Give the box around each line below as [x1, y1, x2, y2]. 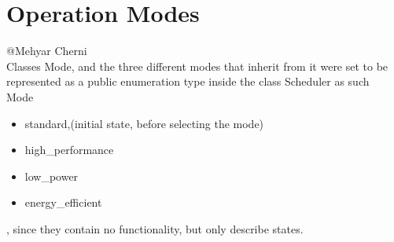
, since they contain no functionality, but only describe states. [6, 220, 304, 236]
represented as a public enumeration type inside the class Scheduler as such [6, 73, 370, 90]
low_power [24, 167, 79, 184]
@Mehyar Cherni [6, 42, 87, 59]
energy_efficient [24, 194, 102, 211]
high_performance [24, 141, 114, 158]
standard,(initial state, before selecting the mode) [24, 115, 264, 131]
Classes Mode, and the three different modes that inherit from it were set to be [6, 57, 388, 74]
